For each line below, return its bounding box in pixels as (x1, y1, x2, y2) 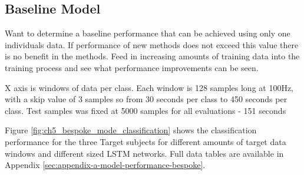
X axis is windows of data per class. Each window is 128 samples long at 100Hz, (5, 81, 294, 93)
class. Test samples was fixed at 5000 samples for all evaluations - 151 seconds (5, 104, 286, 116)
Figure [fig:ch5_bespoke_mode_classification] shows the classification (5, 124, 257, 136)
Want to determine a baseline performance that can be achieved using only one (5, 27, 290, 39)
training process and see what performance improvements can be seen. (5, 61, 259, 73)
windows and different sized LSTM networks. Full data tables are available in (5, 147, 284, 159)
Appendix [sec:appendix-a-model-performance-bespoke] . (5, 159, 206, 171)
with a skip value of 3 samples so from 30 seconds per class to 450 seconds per (5, 93, 288, 105)
